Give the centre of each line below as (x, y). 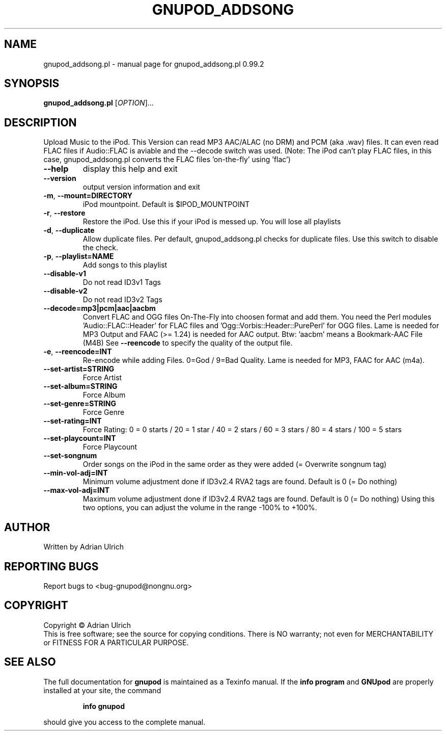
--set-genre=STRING (80, 404)
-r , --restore (64, 213)
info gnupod (104, 706)
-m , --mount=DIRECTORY (88, 196)
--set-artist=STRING (79, 369)
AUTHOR (27, 527)
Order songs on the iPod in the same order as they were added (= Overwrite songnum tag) (235, 464)
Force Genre (104, 412)
